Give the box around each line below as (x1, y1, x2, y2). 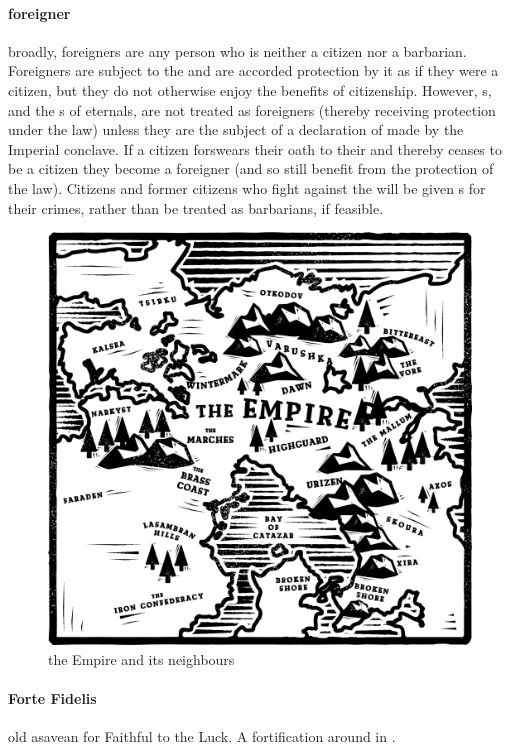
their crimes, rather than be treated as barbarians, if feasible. (8, 197, 384, 218)
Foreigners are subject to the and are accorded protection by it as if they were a (8, 60, 499, 81)
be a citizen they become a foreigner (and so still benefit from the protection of (8, 158, 494, 179)
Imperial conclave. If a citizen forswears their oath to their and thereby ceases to (8, 138, 502, 159)
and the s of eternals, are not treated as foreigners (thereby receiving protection (8, 99, 496, 120)
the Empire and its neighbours (48, 648, 235, 669)
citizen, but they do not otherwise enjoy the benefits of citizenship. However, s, (8, 79, 492, 100)
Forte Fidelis (8, 688, 97, 709)
